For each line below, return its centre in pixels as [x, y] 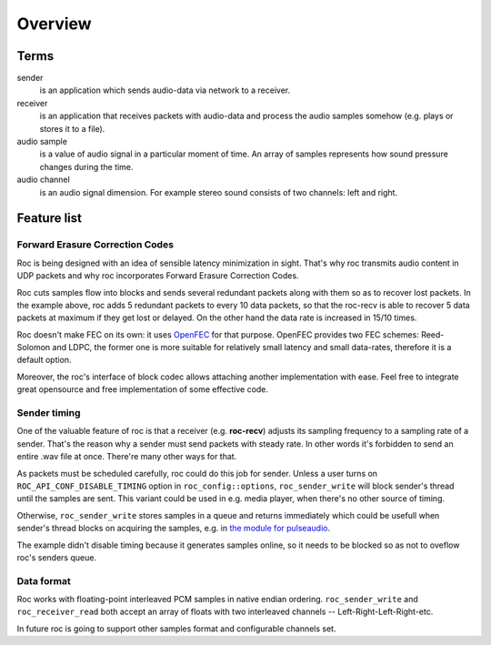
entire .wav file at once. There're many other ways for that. [127, 457]
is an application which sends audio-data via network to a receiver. [165, 90]
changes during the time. [86, 166]
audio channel [43, 180]
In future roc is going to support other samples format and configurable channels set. [176, 629]
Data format [44, 580]
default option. [44, 360]
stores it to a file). [72, 128]
